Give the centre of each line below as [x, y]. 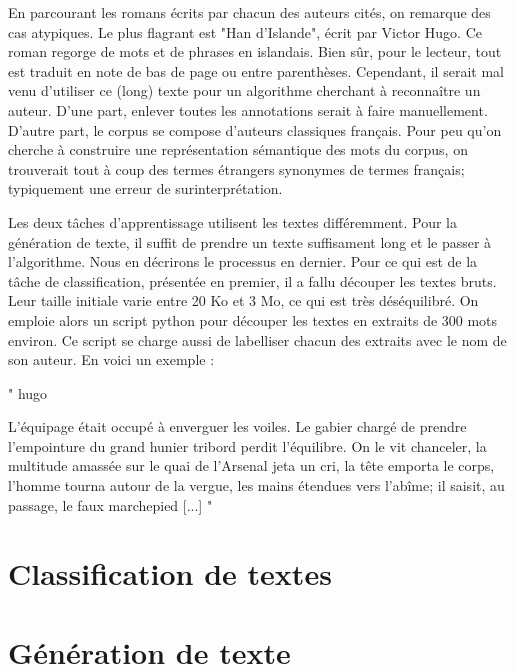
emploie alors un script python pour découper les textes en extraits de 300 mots [253, 319]
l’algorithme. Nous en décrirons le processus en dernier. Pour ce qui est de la [243, 261]
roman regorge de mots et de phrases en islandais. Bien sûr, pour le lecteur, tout [255, 51]
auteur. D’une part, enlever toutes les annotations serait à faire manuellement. [248, 109]
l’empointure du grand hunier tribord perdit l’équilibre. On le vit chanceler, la [247, 445]
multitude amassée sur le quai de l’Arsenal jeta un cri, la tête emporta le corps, [251, 465]
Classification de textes [170, 573]
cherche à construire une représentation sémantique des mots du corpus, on [238, 149]
